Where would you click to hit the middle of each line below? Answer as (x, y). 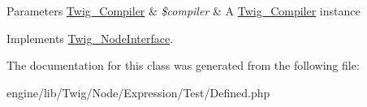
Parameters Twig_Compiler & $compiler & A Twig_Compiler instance (183, 11)
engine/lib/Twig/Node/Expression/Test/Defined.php (138, 92)
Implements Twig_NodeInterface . (90, 38)
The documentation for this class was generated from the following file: (183, 65)
